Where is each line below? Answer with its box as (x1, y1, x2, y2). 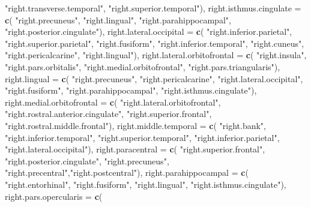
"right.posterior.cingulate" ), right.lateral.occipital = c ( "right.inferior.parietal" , (5, 25, 292, 38)
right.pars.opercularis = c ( (5, 190, 103, 202)
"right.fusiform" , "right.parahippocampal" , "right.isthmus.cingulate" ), (5, 84, 257, 97)
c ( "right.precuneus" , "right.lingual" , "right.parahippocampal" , (5, 13, 231, 26)
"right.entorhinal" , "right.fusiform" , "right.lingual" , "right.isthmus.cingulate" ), (5, 178, 286, 190)
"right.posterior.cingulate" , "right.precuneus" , (5, 154, 169, 167)
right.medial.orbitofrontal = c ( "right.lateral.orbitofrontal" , (5, 95, 221, 108)
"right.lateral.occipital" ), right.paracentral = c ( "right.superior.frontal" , (5, 143, 265, 155)
